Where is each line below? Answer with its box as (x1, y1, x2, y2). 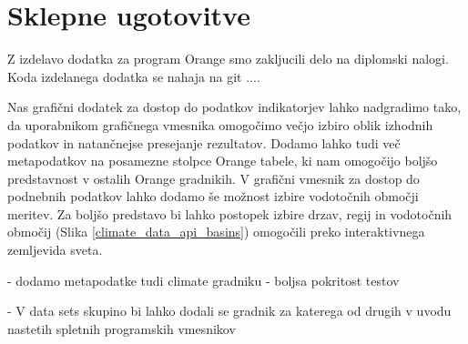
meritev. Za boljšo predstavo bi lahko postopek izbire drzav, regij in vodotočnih (7, 204, 453, 223)
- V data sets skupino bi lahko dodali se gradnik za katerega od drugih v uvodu (7, 301, 452, 320)
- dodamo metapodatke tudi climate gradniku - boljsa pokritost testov (7, 270, 400, 289)
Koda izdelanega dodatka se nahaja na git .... (7, 66, 260, 86)
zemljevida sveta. (7, 240, 103, 259)
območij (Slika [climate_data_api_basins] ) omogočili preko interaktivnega (7, 222, 425, 241)
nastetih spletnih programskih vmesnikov (7, 319, 236, 338)
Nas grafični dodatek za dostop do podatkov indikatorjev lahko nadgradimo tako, (7, 97, 462, 116)
